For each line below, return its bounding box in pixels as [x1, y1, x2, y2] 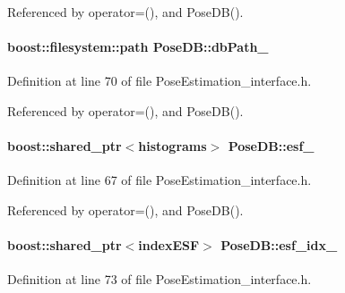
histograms [138, 137, 207, 155]
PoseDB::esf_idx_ [220, 236, 338, 255]
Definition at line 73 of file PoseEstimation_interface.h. [7, 270, 312, 289]
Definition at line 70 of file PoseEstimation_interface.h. [7, 71, 312, 90]
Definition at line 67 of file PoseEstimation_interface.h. [7, 171, 312, 189]
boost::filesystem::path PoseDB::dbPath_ [7, 38, 269, 56]
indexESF [138, 236, 200, 255]
